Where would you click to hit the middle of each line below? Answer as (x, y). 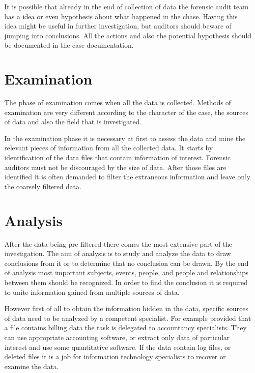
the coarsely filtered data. (43, 186)
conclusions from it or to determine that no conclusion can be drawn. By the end (127, 263)
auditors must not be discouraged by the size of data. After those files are (115, 167)
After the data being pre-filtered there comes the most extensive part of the (118, 244)
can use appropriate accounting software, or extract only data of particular (117, 337)
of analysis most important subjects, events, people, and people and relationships (127, 273)
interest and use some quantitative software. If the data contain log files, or (118, 347)
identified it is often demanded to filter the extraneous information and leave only (127, 177)
